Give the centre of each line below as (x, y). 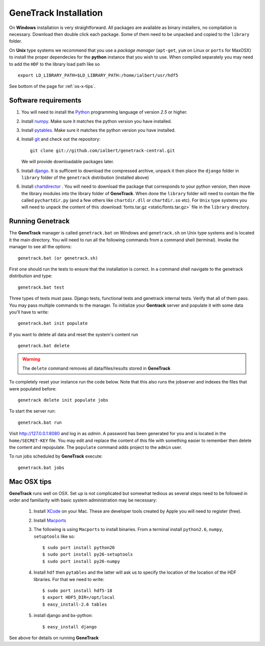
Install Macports (50, 520)
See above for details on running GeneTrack (54, 638)
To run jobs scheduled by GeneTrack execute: (56, 456)
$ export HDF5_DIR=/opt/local (79, 598)
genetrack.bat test (41, 287)
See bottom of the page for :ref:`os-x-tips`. (52, 87)
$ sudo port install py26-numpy (81, 561)
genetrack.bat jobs (41, 468)
